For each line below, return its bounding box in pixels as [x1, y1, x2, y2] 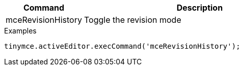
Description [176, 3, 223, 13]
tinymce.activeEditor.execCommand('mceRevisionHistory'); [4, 42, 240, 50]
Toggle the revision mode [84, 15, 181, 25]
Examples [4, 26, 37, 35]
